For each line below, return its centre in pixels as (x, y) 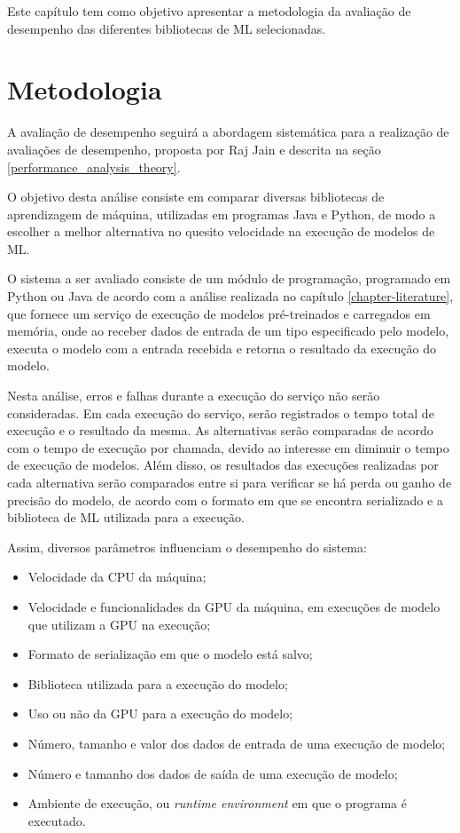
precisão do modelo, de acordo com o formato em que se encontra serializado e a (225, 500)
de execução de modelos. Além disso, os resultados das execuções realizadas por (223, 465)
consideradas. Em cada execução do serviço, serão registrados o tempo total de (221, 413)
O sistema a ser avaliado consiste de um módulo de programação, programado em (229, 278)
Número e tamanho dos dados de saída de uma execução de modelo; (213, 773)
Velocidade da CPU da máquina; (117, 577)
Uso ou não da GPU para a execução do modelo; (160, 714)
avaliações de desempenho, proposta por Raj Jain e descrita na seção (194, 149)
